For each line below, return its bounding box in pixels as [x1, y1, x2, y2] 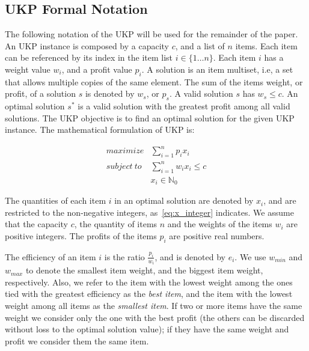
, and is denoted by [154, 250, 225, 263]
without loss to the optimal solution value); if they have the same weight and [5, 323, 289, 335]
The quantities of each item [5, 194, 106, 207]
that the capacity [5, 218, 68, 230]
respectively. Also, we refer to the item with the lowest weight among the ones [5, 275, 293, 288]
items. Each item [235, 39, 298, 52]
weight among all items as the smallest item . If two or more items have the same [5, 299, 302, 311]
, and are [263, 194, 296, 207]
